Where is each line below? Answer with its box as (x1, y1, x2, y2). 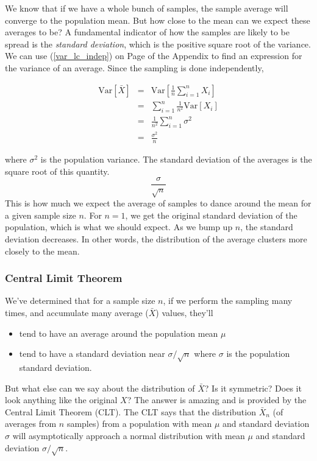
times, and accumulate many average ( (5, 306, 149, 318)
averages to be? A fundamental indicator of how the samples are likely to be (5, 26, 290, 38)
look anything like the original (5, 393, 118, 406)
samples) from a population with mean (66, 417, 212, 430)
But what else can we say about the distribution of (5, 381, 195, 394)
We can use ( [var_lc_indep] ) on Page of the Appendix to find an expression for (5, 49, 302, 62)
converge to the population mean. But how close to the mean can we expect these (5, 13, 310, 26)
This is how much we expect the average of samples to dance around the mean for (5, 197, 312, 209)
